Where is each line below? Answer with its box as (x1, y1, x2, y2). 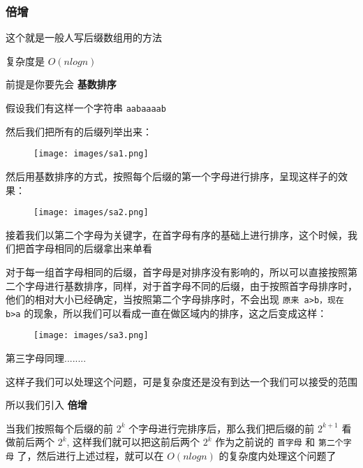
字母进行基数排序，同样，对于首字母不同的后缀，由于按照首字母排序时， (24, 278, 357, 293)
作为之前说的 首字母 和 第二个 (215, 434, 343, 449)
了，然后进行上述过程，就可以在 (17, 448, 164, 463)
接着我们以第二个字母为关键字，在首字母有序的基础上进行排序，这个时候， (6, 227, 348, 242)
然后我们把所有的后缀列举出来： (6, 124, 152, 138)
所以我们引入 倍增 (6, 397, 87, 412)
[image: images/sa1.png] (34, 149, 149, 159)
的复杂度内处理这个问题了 (218, 448, 336, 463)
